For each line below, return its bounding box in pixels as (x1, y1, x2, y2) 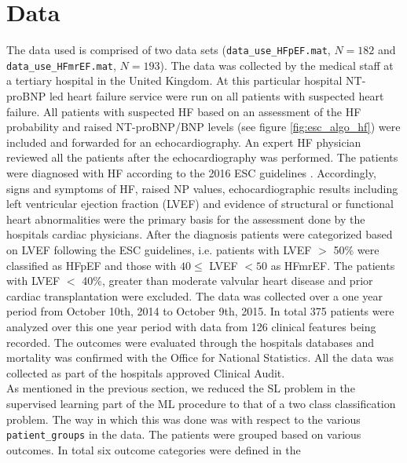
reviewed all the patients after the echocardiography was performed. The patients (6, 149, 398, 166)
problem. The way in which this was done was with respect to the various (6, 410, 361, 427)
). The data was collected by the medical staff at (159, 57, 394, 73)
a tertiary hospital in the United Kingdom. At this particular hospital (6, 72, 343, 89)
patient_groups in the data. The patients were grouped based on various (6, 426, 361, 443)
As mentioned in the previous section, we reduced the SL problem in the (6, 380, 355, 396)
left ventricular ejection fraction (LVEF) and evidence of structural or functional (6, 195, 394, 212)
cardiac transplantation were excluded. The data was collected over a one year (6, 287, 383, 304)
